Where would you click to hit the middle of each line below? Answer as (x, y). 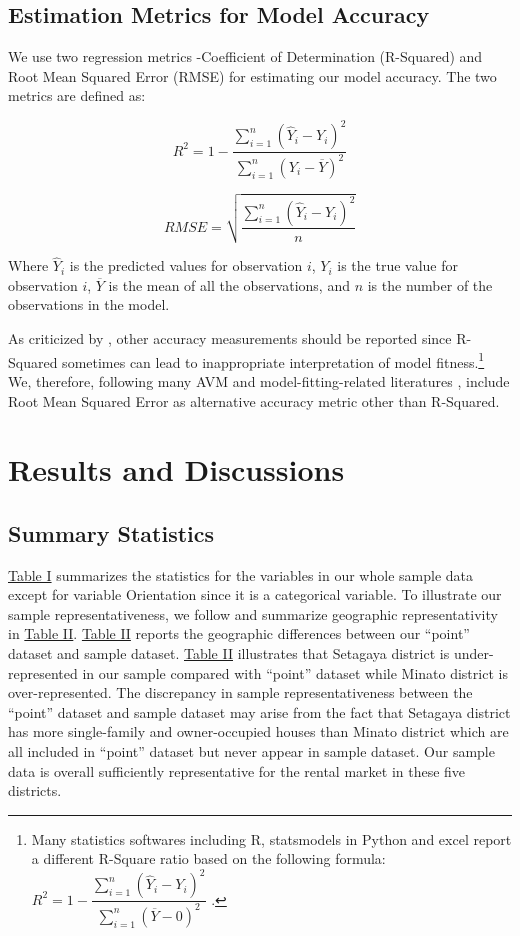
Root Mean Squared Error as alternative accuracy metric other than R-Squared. (254, 400)
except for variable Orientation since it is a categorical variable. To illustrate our (255, 594)
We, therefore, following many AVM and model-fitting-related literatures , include (259, 380)
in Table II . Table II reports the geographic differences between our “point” (239, 633)
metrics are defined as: (77, 95)
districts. (35, 790)
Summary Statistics (111, 532)
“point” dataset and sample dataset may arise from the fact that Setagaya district (259, 711)
